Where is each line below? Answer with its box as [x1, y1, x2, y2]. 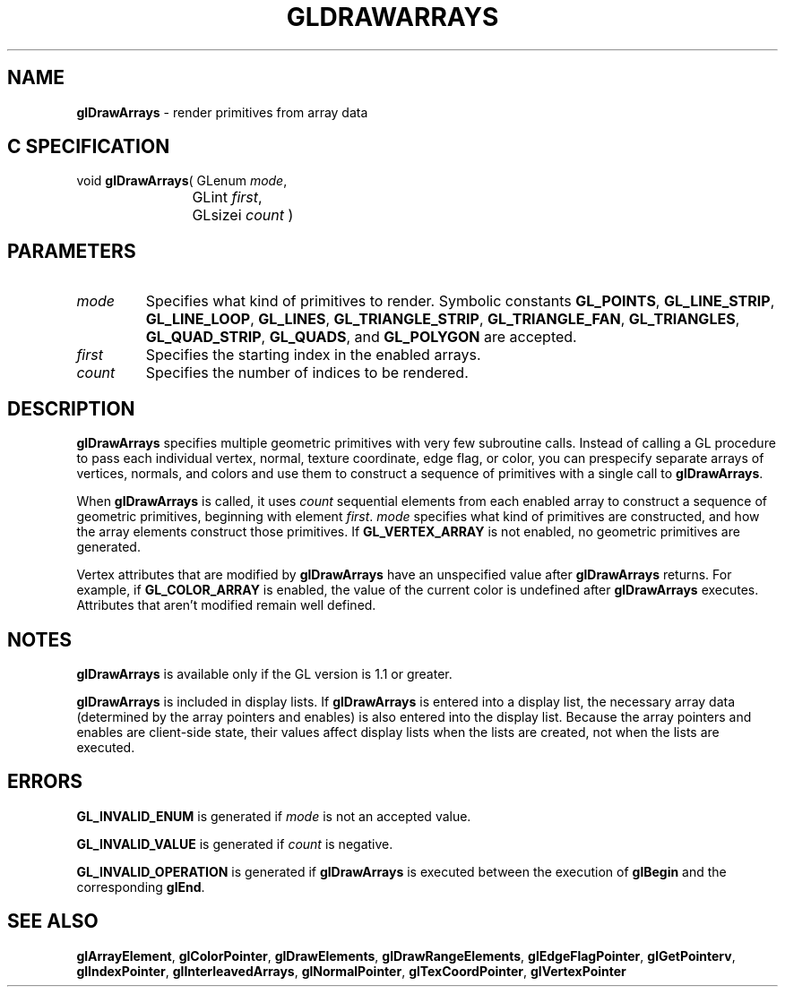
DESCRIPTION [7, 397, 135, 420]
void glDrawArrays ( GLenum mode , [76, 173, 288, 189]
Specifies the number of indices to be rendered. [145, 364, 469, 382]
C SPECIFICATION [7, 135, 170, 159]
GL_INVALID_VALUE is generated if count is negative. [76, 835, 393, 852]
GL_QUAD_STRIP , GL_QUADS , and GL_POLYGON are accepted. [145, 328, 577, 347]
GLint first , [192, 188, 263, 207]
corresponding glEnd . [76, 878, 205, 895]
